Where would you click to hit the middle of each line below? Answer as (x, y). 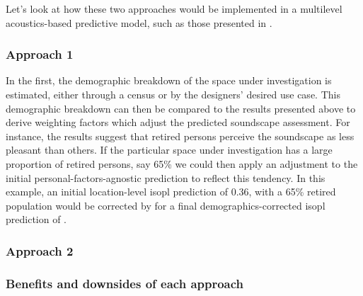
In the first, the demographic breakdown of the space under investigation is (169, 80)
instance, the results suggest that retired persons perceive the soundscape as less (180, 136)
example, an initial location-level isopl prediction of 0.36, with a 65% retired (171, 192)
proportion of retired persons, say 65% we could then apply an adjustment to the (182, 163)
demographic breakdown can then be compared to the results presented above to (181, 108)
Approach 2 (40, 250)
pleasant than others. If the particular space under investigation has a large (169, 150)
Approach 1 (40, 54)
